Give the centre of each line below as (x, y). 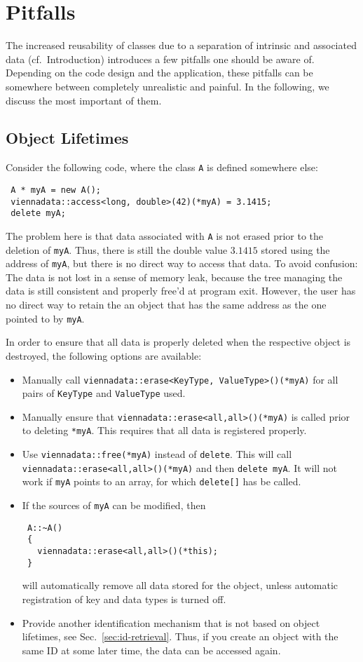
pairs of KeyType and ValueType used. (104, 393)
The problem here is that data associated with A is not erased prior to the (165, 235)
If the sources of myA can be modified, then (114, 505)
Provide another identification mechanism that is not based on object (171, 622)
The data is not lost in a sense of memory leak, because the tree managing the (174, 277)
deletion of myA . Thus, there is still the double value (117, 249)
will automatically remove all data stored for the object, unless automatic (180, 585)
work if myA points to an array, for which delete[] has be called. (162, 481)
